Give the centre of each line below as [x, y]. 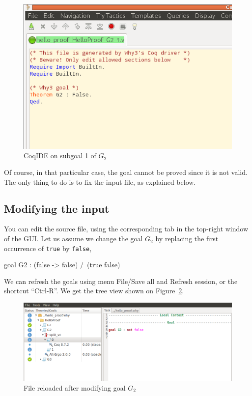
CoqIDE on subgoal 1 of [60, 156]
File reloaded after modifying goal [75, 387]
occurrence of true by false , [48, 248]
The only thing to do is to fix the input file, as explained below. [100, 182]
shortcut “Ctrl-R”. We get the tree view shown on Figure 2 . [94, 291]
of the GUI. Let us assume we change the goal [73, 239]
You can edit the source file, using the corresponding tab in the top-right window [126, 229]
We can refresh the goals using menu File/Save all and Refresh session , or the [121, 281]
